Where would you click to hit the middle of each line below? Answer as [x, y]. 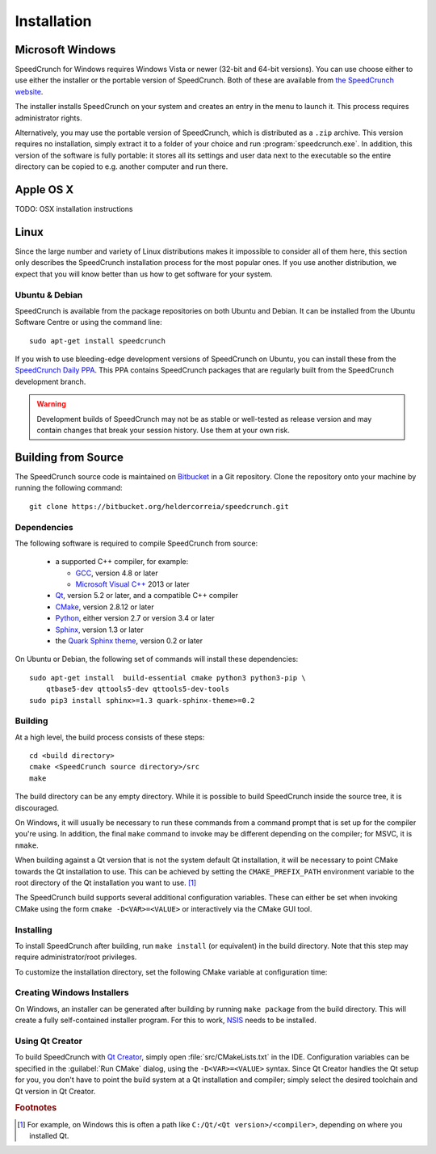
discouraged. [37, 807]
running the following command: [69, 488]
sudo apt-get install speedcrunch [97, 341]
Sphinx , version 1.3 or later [100, 630]
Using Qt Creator [48, 1041]
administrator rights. [48, 118]
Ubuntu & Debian [49, 295]
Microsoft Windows [65, 50]
